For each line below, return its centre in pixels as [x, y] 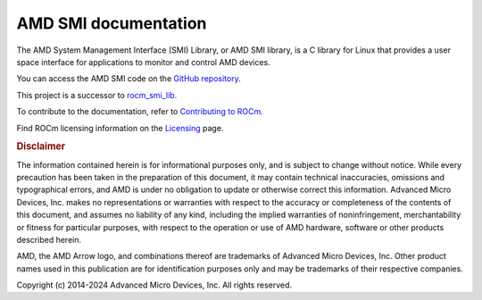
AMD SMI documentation [112, 23]
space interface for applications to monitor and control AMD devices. [144, 62]
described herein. [49, 239]
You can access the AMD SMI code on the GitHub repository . [129, 79]
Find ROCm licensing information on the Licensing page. [120, 128]
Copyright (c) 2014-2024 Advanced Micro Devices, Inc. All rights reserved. [154, 285]
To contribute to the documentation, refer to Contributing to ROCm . [140, 112]
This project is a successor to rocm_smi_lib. [97, 95]
